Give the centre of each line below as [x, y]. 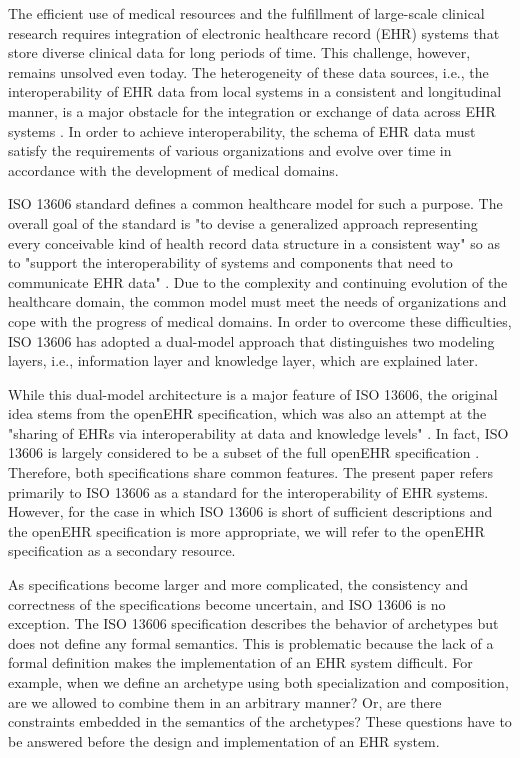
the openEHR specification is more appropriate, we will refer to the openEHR [246, 530]
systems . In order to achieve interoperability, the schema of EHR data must [242, 130]
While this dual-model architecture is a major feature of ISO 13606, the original [253, 393]
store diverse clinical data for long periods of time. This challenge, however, [239, 52]
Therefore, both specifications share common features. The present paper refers [250, 472]
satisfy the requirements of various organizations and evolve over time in [230, 150]
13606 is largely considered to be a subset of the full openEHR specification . [244, 452]
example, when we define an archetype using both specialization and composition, [258, 682]
